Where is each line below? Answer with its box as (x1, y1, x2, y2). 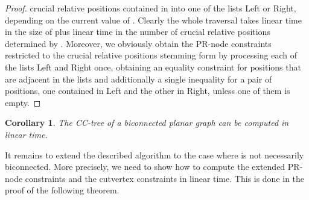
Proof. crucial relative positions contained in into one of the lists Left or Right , (5, 2, 296, 14)
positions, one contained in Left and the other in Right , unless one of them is (5, 84, 290, 97)
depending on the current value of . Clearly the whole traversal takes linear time (5, 13, 302, 26)
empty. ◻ (5, 96, 41, 108)
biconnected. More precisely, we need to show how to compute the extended (5, 160, 285, 173)
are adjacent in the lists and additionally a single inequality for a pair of (5, 72, 272, 85)
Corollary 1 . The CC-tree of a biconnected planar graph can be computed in (5, 116, 289, 129)
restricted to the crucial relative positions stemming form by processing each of (5, 49, 298, 61)
